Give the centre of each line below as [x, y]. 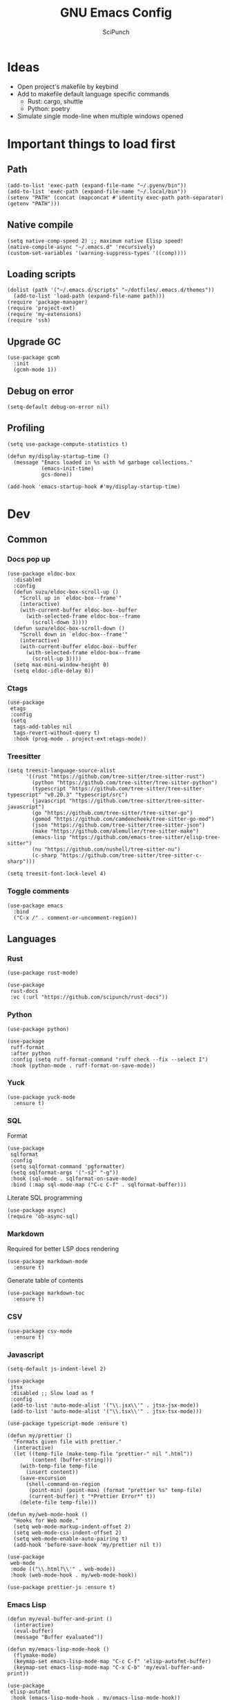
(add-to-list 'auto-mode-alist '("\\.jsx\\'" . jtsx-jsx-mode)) [104, 1405]
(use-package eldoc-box [41, 573]
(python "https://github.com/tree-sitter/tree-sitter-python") [125, 783]
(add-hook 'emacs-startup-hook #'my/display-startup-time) [94, 487]
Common [27, 540]
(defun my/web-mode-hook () [48, 1514]
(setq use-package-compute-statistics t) [68, 444]
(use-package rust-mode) [43, 973]
